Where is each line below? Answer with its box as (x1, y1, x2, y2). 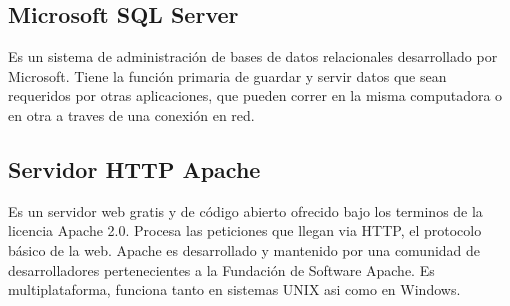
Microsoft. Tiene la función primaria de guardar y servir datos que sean (8, 65, 447, 86)
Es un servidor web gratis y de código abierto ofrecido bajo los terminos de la (8, 200, 483, 221)
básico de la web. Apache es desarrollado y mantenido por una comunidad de (8, 239, 481, 260)
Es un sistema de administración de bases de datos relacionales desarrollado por (8, 46, 498, 67)
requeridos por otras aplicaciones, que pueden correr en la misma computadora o (8, 85, 503, 106)
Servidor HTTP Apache (8, 153, 261, 184)
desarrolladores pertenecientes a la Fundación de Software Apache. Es (8, 259, 435, 280)
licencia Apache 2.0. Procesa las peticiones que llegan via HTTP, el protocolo (8, 220, 482, 241)
